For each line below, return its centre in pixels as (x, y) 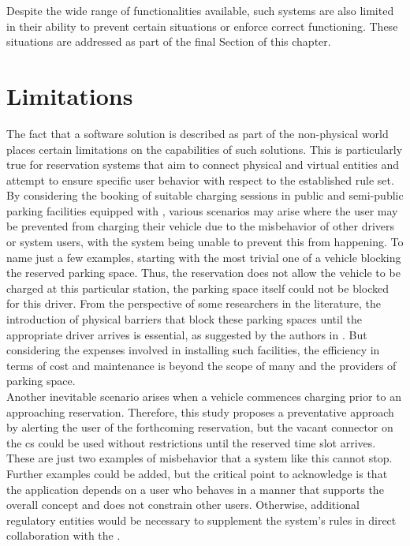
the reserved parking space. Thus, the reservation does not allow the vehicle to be (203, 273)
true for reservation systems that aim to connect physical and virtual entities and (203, 165)
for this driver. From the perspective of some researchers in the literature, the (194, 303)
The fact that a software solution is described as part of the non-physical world (198, 133)
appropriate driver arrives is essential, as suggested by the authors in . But (187, 334)
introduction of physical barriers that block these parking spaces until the (184, 319)
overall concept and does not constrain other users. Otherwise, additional (183, 505)
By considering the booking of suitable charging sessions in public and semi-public (205, 195)
